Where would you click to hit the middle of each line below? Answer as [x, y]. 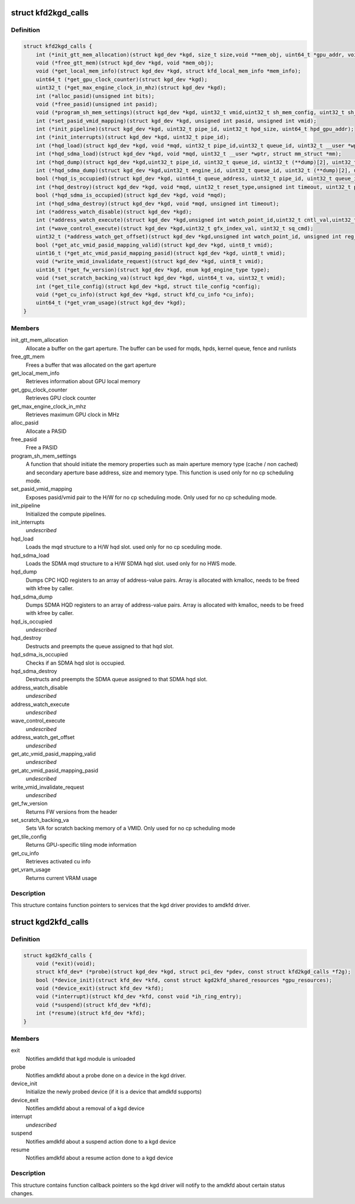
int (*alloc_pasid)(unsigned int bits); [95, 96]
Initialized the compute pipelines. [66, 514]
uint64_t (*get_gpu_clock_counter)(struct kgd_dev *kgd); [122, 79]
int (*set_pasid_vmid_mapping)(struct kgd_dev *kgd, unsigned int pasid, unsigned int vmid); [176, 121]
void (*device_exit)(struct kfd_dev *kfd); [100, 988]
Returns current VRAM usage [61, 878]
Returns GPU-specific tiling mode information [81, 845]
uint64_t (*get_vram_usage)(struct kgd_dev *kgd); [111, 303]
